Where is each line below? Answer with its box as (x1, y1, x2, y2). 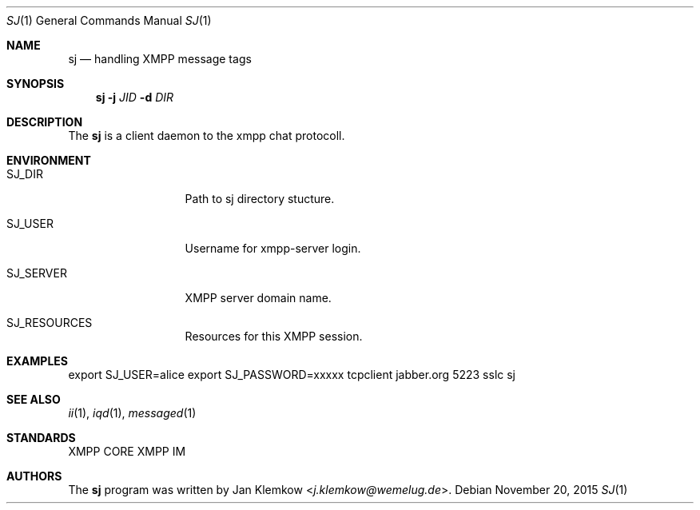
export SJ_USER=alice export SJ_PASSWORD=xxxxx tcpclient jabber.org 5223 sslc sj (68, 368, 515, 381)
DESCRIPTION (6, 115, 83, 129)
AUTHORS (6, 469, 62, 483)
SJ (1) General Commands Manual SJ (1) (6, 14, 212, 27)
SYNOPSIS (6, 77, 65, 90)
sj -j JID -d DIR (95, 90, 174, 104)
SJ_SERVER (6, 266, 67, 280)
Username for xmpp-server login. (185, 241, 361, 255)
